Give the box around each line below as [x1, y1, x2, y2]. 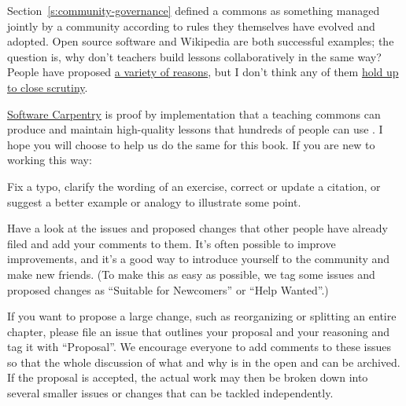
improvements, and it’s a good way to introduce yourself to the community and [7, 251, 390, 267]
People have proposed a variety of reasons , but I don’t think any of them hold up [7, 64, 399, 80]
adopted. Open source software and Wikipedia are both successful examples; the [7, 33, 394, 49]
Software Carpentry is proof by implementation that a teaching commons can [7, 105, 381, 122]
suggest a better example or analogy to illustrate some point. [7, 193, 301, 210]
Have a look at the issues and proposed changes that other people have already [7, 220, 388, 236]
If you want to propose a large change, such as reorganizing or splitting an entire [7, 308, 397, 324]
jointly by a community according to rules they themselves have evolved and [7, 17, 375, 34]
